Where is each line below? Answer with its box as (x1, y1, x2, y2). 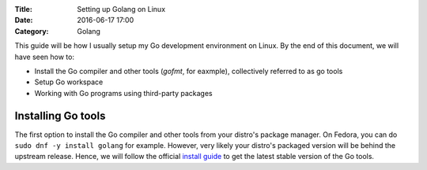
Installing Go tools (14, 109, 106, 122)
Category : (14, 26, 49, 35)
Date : (14, 16, 33, 25)
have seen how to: (14, 52, 75, 61)
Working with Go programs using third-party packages (34, 88, 213, 98)
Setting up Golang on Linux (77, 5, 166, 13)
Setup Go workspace (34, 77, 104, 87)
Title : (14, 5, 33, 13)
